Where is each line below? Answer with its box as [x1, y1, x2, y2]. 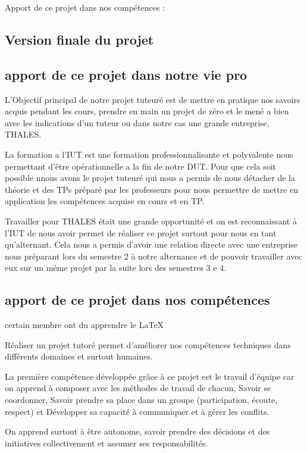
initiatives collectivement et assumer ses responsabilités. [5, 436, 208, 449]
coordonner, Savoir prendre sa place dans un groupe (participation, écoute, [5, 393, 278, 406]
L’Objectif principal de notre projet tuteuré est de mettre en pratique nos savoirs [5, 93, 300, 105]
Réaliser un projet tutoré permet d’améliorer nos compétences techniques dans [5, 338, 291, 351]
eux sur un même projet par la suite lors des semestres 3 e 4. [5, 261, 227, 274]
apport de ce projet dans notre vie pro [5, 65, 248, 83]
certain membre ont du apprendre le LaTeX [5, 318, 164, 331]
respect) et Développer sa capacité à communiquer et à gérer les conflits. [5, 405, 270, 417]
